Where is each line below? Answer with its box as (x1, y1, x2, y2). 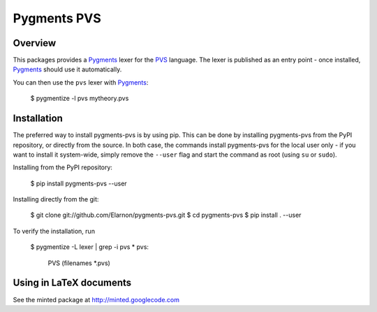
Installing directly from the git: (13, 195, 99, 204)
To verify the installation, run (13, 227, 96, 235)
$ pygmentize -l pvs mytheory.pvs (30, 94, 129, 103)
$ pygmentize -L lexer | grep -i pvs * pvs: (30, 243, 149, 251)
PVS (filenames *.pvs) (47, 259, 111, 267)
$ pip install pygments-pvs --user (30, 179, 127, 187)
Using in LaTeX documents (13, 277, 132, 289)
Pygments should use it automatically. (13, 65, 122, 73)
